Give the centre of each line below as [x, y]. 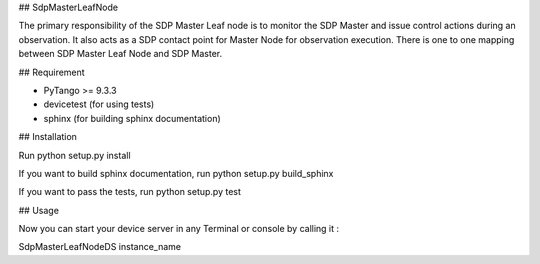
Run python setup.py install [74, 155]
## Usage [39, 210]
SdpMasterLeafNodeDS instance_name [100, 247]
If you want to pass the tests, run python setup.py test [130, 192]
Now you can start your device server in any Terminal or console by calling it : [179, 229]
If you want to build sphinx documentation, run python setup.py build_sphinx [176, 173]
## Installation [47, 137]
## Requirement [51, 72]
